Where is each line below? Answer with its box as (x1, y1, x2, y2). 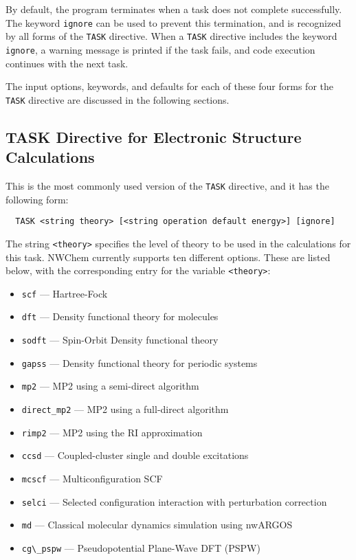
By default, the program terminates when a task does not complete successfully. (5, 2, 342, 16)
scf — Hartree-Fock (21, 286, 108, 300)
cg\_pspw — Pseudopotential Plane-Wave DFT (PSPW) (21, 541, 260, 555)
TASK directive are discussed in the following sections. (5, 92, 230, 107)
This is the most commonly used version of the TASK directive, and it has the (5, 179, 329, 192)
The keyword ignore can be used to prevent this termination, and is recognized (5, 15, 342, 30)
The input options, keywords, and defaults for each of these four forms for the (5, 79, 333, 93)
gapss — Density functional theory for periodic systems (21, 355, 258, 370)
